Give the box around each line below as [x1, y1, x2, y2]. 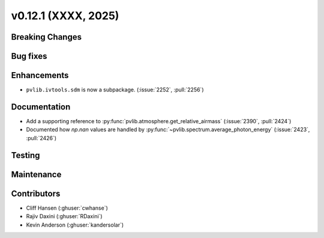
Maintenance [11, 169, 62, 180]
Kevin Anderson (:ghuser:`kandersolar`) [26, 221, 124, 228]
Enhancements [11, 70, 69, 81]
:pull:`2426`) [26, 134, 57, 141]
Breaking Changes [11, 32, 82, 42]
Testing [11, 150, 40, 160]
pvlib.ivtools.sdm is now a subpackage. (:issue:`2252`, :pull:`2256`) [26, 86, 204, 93]
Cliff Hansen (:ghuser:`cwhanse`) [26, 204, 108, 212]
